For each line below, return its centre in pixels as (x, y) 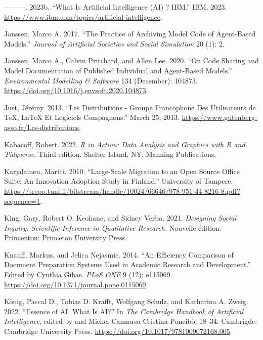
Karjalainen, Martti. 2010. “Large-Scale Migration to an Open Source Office (122, 171)
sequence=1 (22, 201)
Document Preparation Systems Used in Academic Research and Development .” (128, 264)
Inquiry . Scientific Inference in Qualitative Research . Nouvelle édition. (113, 227)
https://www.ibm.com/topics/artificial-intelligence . (83, 16)
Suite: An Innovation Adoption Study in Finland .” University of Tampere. (119, 181)
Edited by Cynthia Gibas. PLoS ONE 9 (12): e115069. (88, 274)
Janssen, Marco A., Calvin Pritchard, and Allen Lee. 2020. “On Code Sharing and (131, 60)
